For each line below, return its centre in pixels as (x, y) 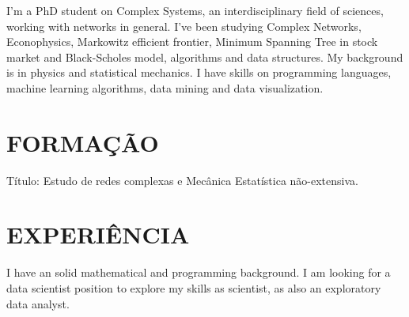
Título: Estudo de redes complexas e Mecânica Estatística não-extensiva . (182, 180)
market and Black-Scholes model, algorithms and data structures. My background (205, 57)
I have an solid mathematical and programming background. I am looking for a (199, 272)
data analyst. (38, 303)
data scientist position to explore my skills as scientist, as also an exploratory (194, 288)
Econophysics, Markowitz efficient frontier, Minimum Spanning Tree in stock (192, 42)
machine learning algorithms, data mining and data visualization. (165, 87)
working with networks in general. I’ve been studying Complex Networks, (184, 26)
